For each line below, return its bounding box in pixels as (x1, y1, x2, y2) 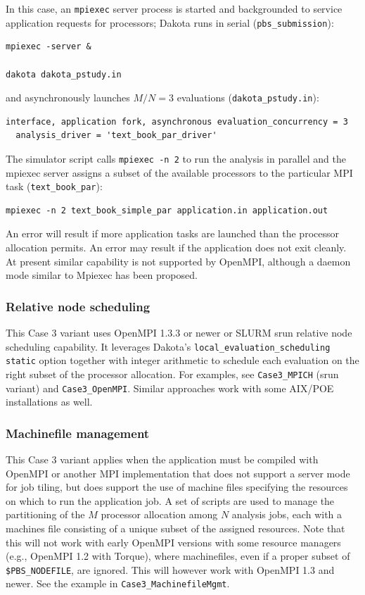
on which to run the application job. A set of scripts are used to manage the (6, 493, 335, 508)
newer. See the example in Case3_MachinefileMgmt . (6, 576, 230, 591)
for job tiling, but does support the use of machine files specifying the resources (6, 480, 348, 494)
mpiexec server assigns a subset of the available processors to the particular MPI (6, 165, 353, 180)
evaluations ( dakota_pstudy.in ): (177, 90, 319, 105)
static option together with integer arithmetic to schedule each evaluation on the (6, 353, 359, 368)
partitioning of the (6, 507, 85, 522)
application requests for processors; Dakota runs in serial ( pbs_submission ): (6, 15, 334, 30)
